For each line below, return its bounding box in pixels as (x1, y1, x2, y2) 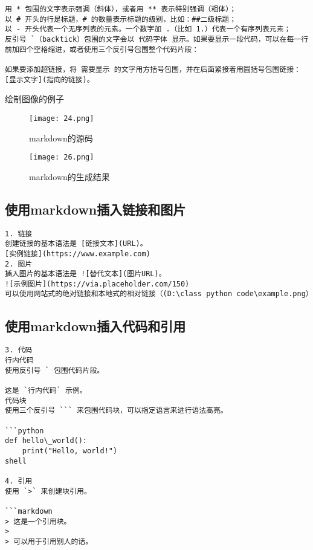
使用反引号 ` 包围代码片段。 (5, 366, 105, 375)
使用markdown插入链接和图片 (5, 199, 186, 218)
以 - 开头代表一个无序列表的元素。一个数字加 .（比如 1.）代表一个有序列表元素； (5, 25, 291, 34)
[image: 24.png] (29, 114, 94, 123)
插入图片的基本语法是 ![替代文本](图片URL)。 (5, 270, 166, 279)
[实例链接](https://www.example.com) (5, 249, 150, 258)
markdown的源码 (29, 131, 93, 144)
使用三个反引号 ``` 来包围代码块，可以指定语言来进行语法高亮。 (5, 406, 228, 415)
